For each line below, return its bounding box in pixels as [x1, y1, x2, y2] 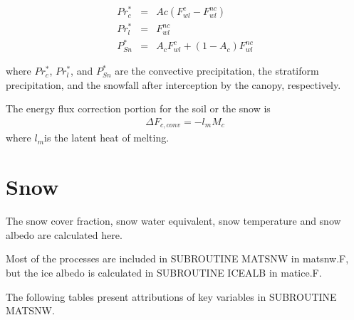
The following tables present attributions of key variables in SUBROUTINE [6, 289, 337, 304]
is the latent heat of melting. [44, 130, 170, 145]
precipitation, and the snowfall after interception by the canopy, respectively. [6, 77, 341, 92]
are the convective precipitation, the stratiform [115, 63, 319, 78]
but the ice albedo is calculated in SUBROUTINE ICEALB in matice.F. [6, 265, 322, 279]
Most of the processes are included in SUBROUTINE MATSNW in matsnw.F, [6, 251, 349, 266]
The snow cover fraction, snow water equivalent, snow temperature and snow [6, 213, 341, 228]
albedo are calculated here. [6, 227, 123, 242]
